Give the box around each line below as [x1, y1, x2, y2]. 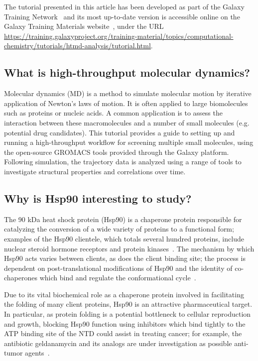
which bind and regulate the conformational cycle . [39, 272, 196, 283]
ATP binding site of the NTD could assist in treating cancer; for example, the [4, 328, 242, 339]
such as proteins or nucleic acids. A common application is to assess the [4, 108, 223, 118]
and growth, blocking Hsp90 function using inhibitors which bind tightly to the [4, 318, 246, 329]
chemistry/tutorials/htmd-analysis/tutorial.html [4, 40, 151, 51]
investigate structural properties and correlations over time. [4, 166, 186, 176]
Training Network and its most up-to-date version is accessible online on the [4, 11, 240, 21]
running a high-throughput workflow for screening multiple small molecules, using [4, 137, 254, 147]
